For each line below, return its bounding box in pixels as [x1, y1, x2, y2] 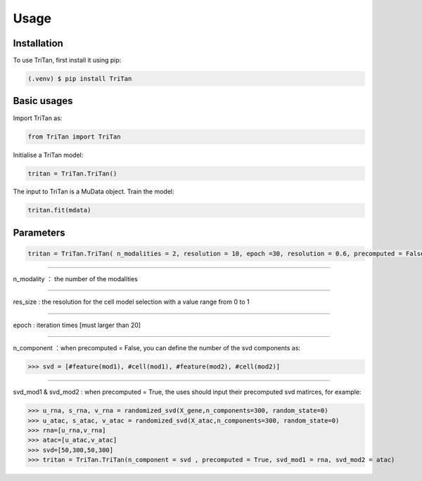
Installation [13, 37, 63, 49]
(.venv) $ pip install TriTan [27, 75, 132, 83]
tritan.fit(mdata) [27, 206, 91, 214]
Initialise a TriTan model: [13, 150, 84, 159]
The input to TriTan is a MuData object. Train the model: [13, 187, 175, 196]
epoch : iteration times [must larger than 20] [13, 321, 141, 329]
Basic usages [13, 95, 73, 107]
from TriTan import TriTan [27, 132, 121, 141]
